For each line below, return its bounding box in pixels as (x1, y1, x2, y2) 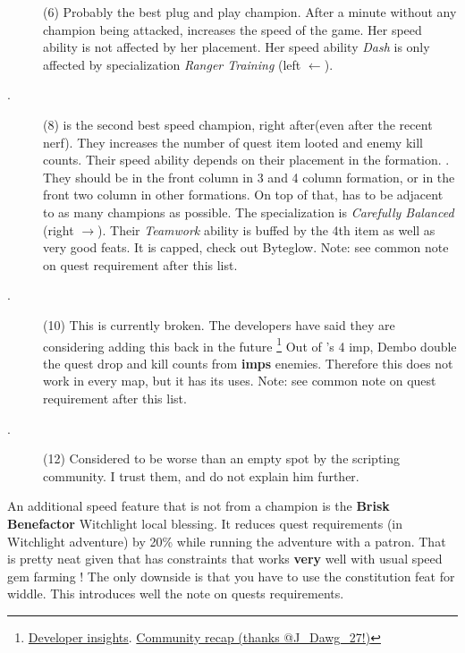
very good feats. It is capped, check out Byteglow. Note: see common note (43, 238, 449, 257)
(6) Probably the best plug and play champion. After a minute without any (43, 3, 457, 21)
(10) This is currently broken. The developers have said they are (43, 315, 395, 334)
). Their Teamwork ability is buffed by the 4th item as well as (97, 220, 435, 239)
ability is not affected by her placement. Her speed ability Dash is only (43, 38, 430, 56)
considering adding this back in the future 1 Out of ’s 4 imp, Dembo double (43, 334, 457, 355)
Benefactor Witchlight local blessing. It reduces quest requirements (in (7, 513, 403, 532)
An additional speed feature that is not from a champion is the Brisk (7, 496, 390, 515)
